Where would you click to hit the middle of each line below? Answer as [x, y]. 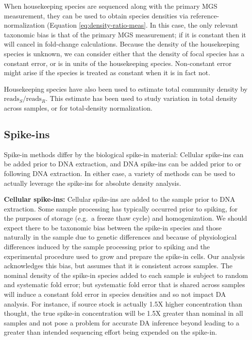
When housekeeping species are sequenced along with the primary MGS [111, 6]
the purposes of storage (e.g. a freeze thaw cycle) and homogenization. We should [126, 218]
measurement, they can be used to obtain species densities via [96, 15]
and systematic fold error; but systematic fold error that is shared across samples [125, 284]
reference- [205, 15]
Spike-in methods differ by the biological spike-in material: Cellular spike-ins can [124, 154]
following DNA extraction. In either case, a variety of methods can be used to [120, 173]
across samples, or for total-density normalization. [78, 107]
